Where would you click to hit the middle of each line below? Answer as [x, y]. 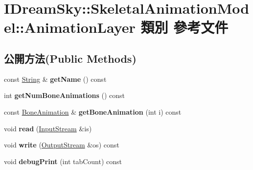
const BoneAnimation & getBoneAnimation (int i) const [93, 111]
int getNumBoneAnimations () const [64, 95]
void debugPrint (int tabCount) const [63, 161]
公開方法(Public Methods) [70, 58]
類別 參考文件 [184, 27]
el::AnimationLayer [70, 27]
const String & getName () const [55, 79]
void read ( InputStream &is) [48, 128]
